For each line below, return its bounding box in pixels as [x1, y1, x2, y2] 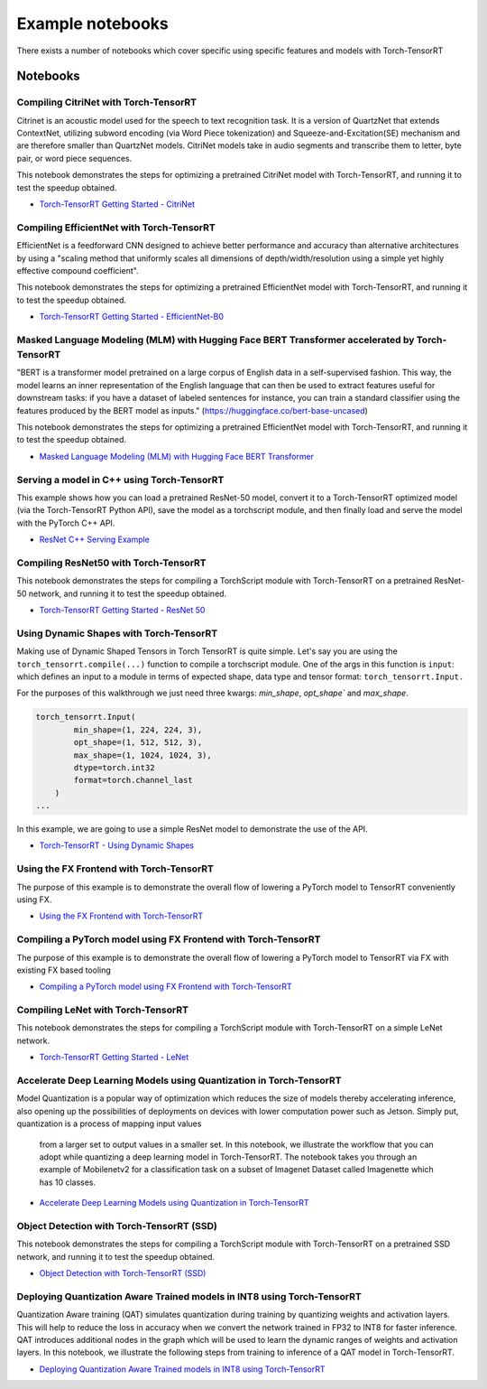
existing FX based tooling [16, 965, 112, 975]
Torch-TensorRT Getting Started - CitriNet [39, 199, 196, 210]
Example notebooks [16, 14, 169, 33]
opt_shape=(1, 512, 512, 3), [73, 737, 203, 748]
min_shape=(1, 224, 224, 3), [73, 724, 203, 735]
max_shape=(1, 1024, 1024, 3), [73, 750, 212, 760]
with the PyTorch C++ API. [16, 517, 115, 528]
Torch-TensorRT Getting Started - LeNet [39, 1052, 189, 1063]
